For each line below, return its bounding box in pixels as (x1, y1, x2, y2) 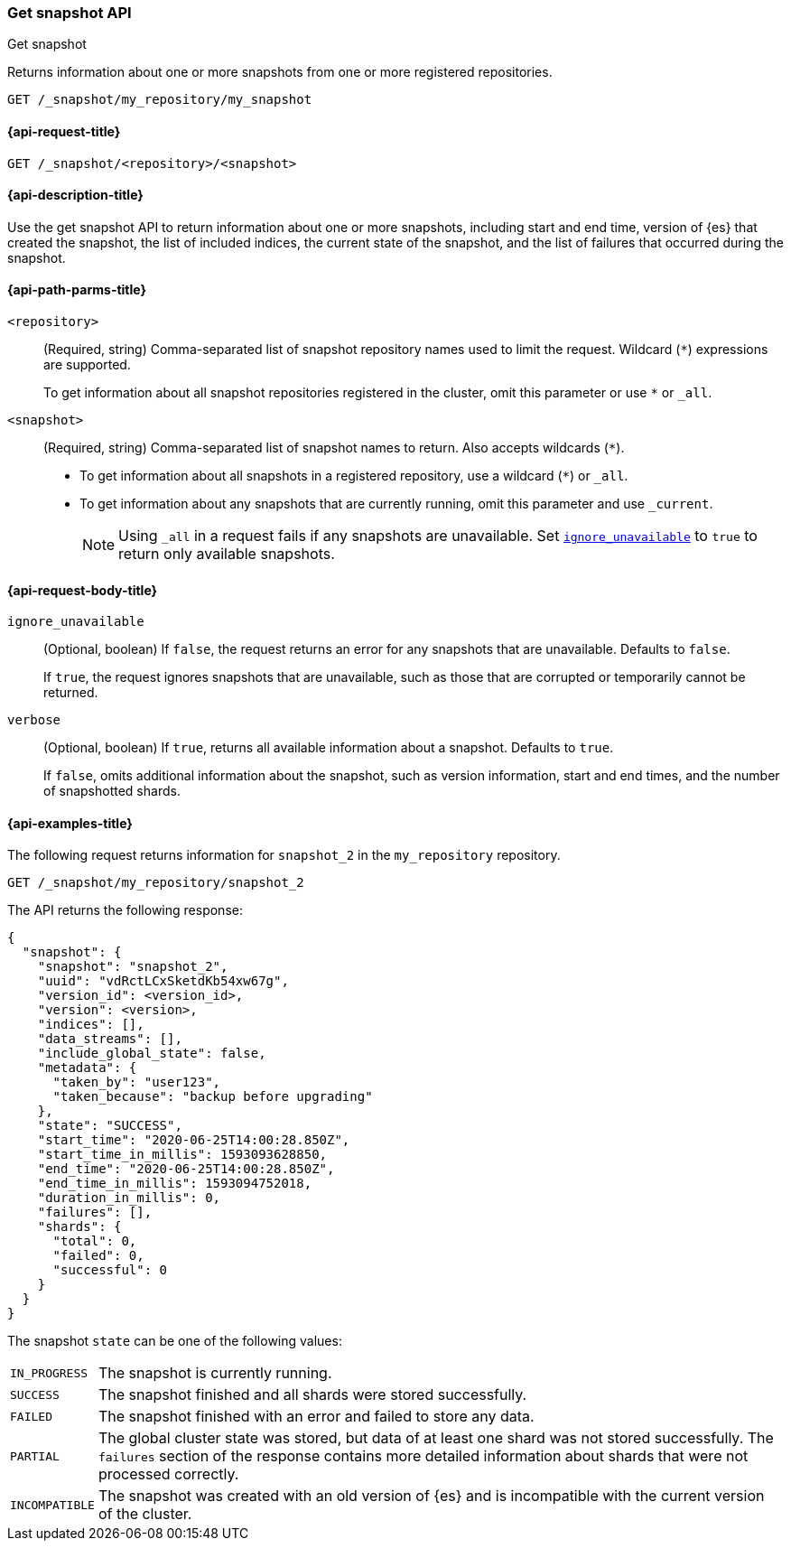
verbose (7, 713, 61, 728)
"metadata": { (37, 1060, 137, 1076)
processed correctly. (98, 1465, 239, 1484)
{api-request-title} (7, 123, 121, 139)
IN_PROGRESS (10, 1366, 88, 1380)
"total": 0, (52, 1234, 137, 1249)
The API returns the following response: (7, 902, 243, 919)
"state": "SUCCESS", (37, 1118, 182, 1133)
